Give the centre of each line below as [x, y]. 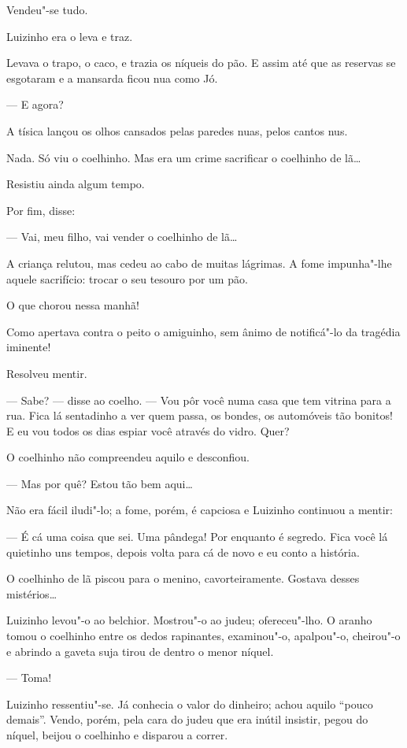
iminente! [29, 347]
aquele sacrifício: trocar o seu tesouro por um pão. [127, 278]
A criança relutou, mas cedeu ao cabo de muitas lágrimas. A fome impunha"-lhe [199, 263]
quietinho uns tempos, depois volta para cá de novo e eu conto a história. [183, 552]
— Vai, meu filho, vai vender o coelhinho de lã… [122, 237]
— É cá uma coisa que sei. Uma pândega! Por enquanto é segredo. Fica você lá [197, 537]
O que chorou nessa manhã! [73, 305]
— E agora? [35, 104]
